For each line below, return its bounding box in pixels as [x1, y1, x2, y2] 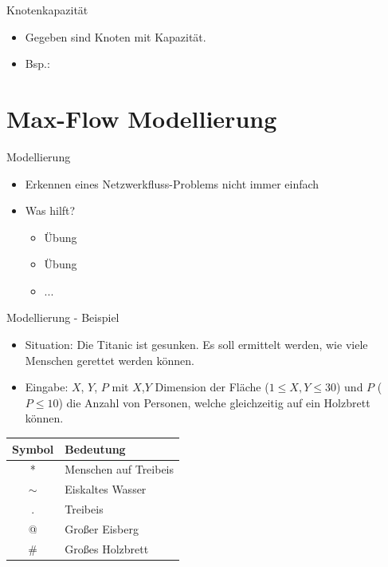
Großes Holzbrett [65, 540, 149, 557]
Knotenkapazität [6, 2, 88, 18]
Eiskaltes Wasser [65, 481, 147, 498]
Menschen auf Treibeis [65, 461, 174, 478]
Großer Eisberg [65, 520, 139, 537]
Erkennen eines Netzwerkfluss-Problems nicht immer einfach [25, 175, 319, 192]
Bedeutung [65, 440, 126, 457]
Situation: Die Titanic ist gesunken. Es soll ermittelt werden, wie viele [25, 336, 368, 353]
